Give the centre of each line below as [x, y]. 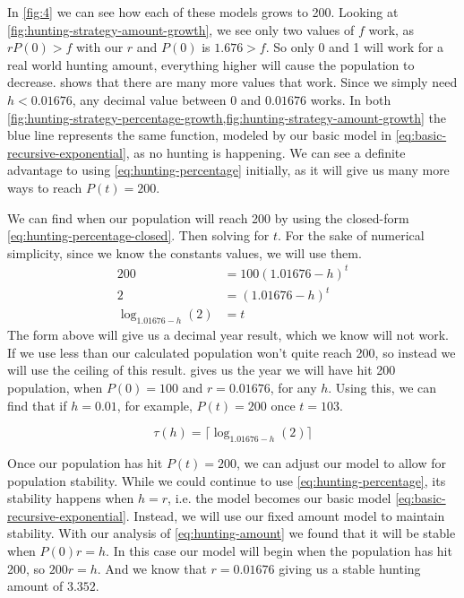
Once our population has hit [85, 462]
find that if [37, 405]
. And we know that [152, 568]
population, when [55, 387]
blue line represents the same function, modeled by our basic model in [199, 135]
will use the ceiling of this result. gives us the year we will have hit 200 [202, 370]
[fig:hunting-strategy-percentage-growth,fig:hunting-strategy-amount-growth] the [227, 117]
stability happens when [71, 498]
